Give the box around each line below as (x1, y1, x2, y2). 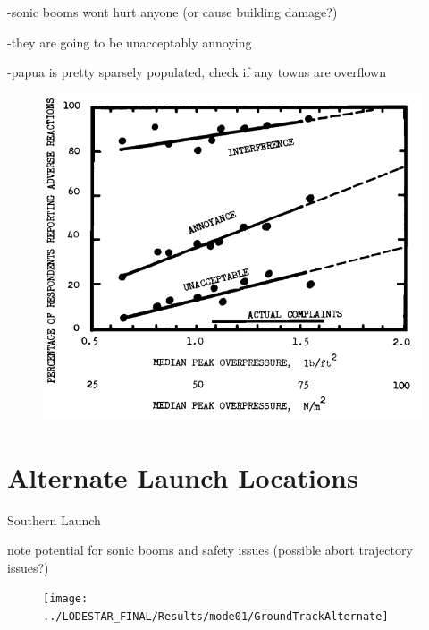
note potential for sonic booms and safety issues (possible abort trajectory (7, 541, 413, 559)
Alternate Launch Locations (7, 458, 358, 495)
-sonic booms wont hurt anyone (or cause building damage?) (7, 3, 338, 21)
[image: (43, 592, 88, 606)
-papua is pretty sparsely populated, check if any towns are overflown (7, 63, 386, 81)
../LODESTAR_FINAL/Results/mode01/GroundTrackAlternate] (43, 609, 389, 623)
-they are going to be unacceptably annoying (7, 32, 252, 51)
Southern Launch (7, 510, 101, 529)
